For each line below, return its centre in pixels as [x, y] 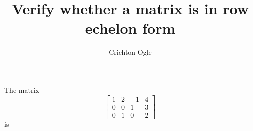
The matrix [22, 90]
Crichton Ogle [130, 52]
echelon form [130, 28]
